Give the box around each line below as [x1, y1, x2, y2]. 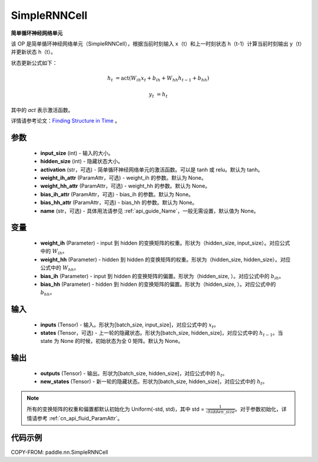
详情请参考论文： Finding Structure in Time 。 [11, 117, 121, 124]
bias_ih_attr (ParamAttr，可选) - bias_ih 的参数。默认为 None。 [40, 190, 194, 197]
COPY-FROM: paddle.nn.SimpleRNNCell [11, 448, 108, 456]
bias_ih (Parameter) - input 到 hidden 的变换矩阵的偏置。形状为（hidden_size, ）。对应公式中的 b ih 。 [40, 272, 284, 281]
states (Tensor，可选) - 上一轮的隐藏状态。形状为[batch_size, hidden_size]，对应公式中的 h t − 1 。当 [40, 329, 283, 338]
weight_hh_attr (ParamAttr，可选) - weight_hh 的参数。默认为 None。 [40, 183, 211, 190]
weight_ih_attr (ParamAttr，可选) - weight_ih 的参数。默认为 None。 [40, 174, 207, 181]
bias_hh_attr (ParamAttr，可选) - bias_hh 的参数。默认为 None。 [40, 199, 198, 206]
